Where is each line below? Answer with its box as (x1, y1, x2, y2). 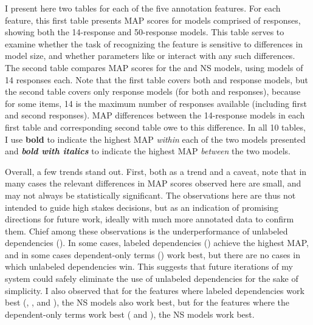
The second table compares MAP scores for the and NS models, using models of (5, 61, 303, 74)
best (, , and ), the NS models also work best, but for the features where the (5, 296, 289, 309)
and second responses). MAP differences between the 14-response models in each (5, 109, 305, 121)
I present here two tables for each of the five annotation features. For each (5, 2, 281, 14)
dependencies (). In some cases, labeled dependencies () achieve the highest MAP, (5, 236, 309, 249)
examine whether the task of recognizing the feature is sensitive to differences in (5, 37, 303, 50)
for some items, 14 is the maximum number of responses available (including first (5, 97, 307, 109)
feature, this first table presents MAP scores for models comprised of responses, (5, 13, 301, 26)
